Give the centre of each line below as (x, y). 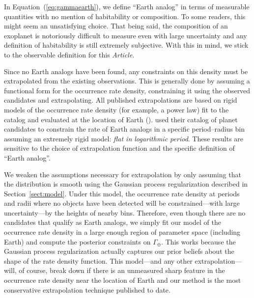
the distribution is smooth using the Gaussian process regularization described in (126, 184)
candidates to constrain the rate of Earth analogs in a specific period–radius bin (125, 129)
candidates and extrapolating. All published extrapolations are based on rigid (121, 100)
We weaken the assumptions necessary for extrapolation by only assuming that (123, 174)
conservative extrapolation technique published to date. (87, 289)
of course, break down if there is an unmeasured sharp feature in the (122, 270)
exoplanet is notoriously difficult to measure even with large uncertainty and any (126, 35)
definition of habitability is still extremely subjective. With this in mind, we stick (126, 45)
